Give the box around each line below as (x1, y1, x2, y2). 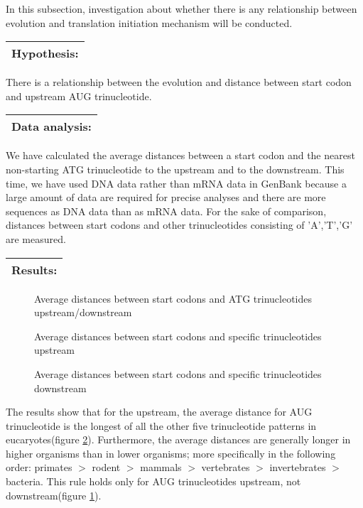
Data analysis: (11, 118, 92, 135)
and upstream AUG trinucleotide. (6, 88, 152, 103)
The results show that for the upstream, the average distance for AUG (6, 404, 313, 419)
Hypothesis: (11, 45, 79, 62)
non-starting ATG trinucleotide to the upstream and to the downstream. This (6, 161, 345, 176)
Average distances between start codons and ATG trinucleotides (34, 291, 313, 306)
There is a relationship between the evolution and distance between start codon (6, 75, 352, 90)
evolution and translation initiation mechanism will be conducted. (6, 15, 293, 30)
